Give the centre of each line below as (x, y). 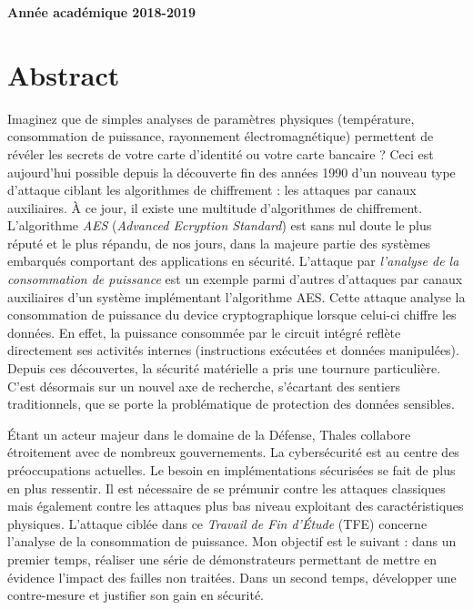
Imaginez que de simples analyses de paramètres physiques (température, (211, 118)
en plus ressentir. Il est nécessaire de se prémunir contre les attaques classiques (226, 488)
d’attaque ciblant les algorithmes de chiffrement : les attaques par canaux (212, 190)
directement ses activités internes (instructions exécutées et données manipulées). (233, 350)
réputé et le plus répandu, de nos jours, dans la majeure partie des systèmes (219, 243)
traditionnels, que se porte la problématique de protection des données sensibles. (231, 404)
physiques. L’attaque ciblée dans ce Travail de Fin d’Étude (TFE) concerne (217, 523)
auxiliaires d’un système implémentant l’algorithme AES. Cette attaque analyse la (236, 296)
